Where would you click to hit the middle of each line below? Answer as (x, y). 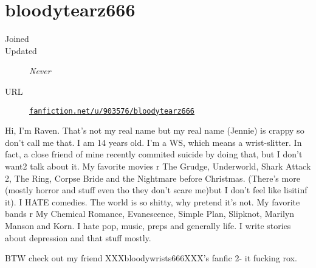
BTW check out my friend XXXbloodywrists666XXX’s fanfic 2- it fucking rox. (151, 258)
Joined (17, 39)
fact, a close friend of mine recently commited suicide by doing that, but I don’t (154, 154)
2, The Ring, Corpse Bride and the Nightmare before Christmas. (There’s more (153, 178)
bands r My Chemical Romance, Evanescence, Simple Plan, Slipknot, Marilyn (150, 214)
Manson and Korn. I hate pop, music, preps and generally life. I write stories (148, 225)
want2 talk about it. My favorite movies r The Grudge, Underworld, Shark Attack (158, 166)
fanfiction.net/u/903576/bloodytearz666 (112, 111)
